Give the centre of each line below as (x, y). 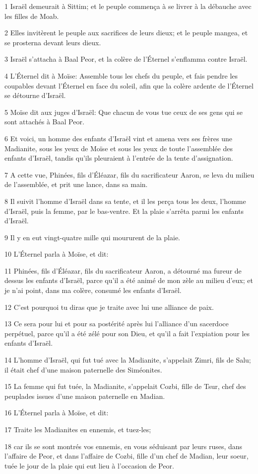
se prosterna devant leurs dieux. (53, 42)
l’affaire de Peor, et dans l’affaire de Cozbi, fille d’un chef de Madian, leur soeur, (127, 456)
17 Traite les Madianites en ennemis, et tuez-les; (78, 429)
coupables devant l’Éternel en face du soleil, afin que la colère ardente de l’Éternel (129, 85)
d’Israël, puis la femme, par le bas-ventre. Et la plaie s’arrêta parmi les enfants (124, 211)
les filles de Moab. (32, 16)
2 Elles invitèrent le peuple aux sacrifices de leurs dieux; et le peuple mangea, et (126, 33)
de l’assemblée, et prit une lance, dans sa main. (76, 184)
